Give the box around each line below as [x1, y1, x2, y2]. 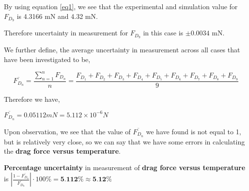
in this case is [143, 28, 184, 38]
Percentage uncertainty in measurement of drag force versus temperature [4, 162, 246, 172]
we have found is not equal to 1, [146, 126, 241, 136]
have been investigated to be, [4, 54, 91, 64]
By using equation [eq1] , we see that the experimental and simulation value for [4, 1, 238, 11]
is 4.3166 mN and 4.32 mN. [16, 11, 98, 21]
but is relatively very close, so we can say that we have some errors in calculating [4, 136, 245, 146]
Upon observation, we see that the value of [4, 126, 131, 136]
